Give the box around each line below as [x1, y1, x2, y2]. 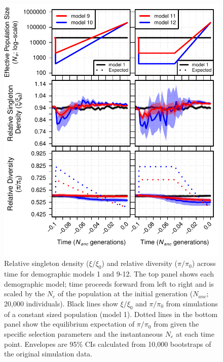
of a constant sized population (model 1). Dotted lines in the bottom [4, 308, 218, 319]
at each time [176, 328, 214, 339]
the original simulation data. [4, 348, 92, 359]
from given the [154, 319, 199, 329]
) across [192, 258, 216, 268]
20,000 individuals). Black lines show [4, 298, 118, 308]
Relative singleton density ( [4, 258, 89, 268]
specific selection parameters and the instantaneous [4, 328, 163, 339]
